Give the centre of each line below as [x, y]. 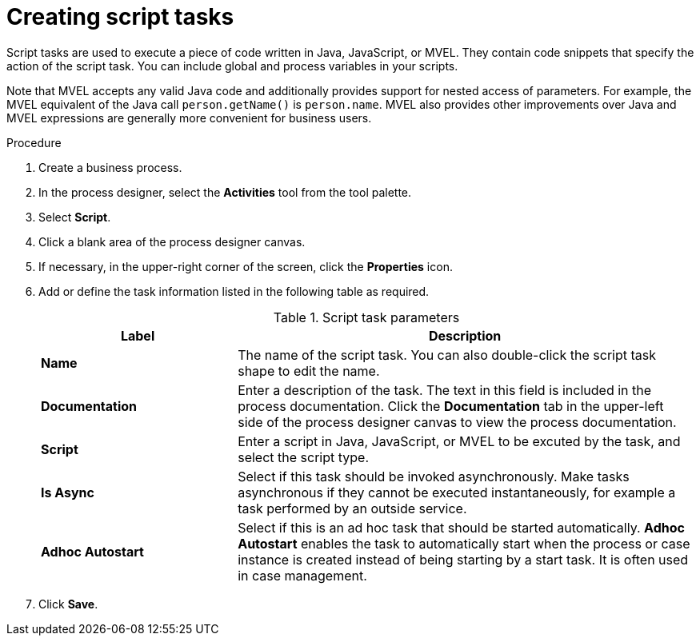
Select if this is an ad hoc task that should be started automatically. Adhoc [461, 527]
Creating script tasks [120, 17]
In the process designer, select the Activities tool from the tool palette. [225, 192]
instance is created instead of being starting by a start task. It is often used [463, 559]
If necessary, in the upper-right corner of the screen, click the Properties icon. [246, 266]
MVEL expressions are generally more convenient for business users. [189, 118]
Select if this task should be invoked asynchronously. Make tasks [434, 476]
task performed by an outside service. [352, 508]
